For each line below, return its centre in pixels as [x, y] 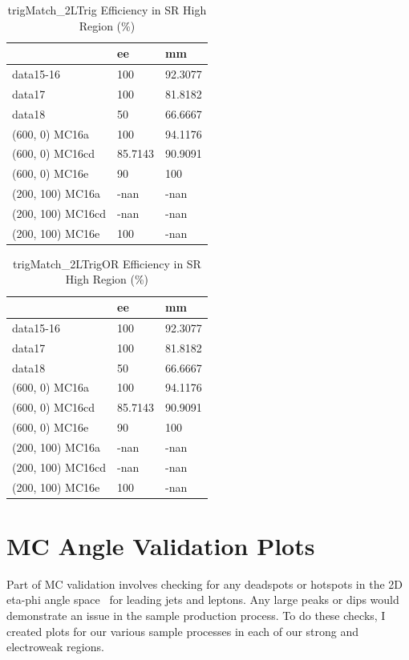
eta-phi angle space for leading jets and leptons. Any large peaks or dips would [203, 600]
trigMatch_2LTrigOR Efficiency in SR [107, 263]
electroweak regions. [55, 647]
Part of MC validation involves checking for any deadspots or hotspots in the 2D [205, 584]
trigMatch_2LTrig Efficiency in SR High [107, 10]
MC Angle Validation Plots [161, 545]
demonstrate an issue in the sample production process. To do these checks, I [196, 616]
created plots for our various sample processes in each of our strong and [183, 631]
